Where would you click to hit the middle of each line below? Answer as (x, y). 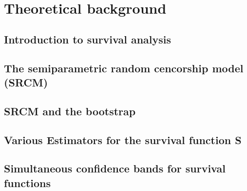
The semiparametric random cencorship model (124, 68)
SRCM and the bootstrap (70, 111)
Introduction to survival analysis (88, 39)
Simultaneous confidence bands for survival (115, 168)
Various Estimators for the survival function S (123, 139)
